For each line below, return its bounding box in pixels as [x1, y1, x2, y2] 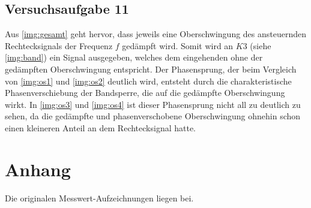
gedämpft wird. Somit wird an [122, 39, 234, 52]
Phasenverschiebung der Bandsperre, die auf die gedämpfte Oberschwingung [5, 86, 285, 99]
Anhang [5, 156, 71, 181]
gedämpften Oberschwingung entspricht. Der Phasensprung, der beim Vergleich [5, 62, 297, 75]
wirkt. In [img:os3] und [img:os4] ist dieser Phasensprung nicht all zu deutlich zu [5, 98, 301, 110]
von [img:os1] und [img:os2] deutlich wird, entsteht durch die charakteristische [5, 74, 292, 87]
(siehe [250, 39, 271, 52]
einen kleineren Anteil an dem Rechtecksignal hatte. [5, 121, 196, 134]
